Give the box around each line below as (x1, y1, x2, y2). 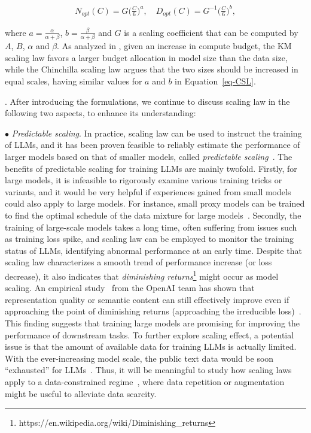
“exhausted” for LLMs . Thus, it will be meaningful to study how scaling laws (5, 364, 292, 376)
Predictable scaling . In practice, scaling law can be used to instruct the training (11, 126, 302, 139)
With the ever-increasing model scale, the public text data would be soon (5, 352, 274, 364)
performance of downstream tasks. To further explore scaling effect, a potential (5, 328, 294, 341)
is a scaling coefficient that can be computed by (124, 26, 298, 38)
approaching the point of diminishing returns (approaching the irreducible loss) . (5, 305, 301, 317)
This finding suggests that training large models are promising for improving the (5, 317, 300, 329)
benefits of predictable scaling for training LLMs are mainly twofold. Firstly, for (5, 162, 297, 174)
